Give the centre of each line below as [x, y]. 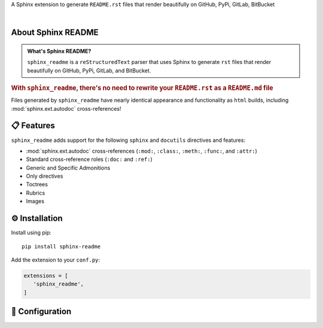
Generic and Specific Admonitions [68, 168]
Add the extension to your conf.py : [56, 260]
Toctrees [37, 184]
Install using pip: [31, 233]
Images [35, 201]
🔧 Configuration [41, 312]
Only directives [45, 176]
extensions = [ [46, 276]
